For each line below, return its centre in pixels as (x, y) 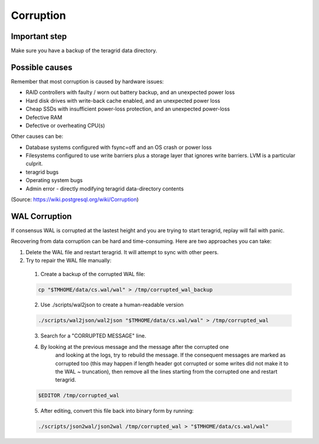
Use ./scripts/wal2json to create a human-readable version (112, 305)
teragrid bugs (42, 172)
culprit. (34, 164)
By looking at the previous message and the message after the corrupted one (135, 346)
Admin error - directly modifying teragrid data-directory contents (105, 189)
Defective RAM (44, 117)
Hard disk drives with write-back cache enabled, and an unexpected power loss (123, 101)
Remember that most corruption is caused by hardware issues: (87, 81)
